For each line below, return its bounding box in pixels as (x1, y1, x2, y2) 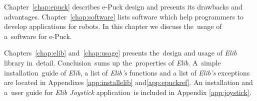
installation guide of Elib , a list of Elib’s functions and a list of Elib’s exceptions (4, 67, 250, 77)
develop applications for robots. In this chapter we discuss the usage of (4, 21, 222, 31)
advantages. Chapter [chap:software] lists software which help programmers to (4, 11, 244, 21)
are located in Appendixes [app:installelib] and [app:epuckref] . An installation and (4, 77, 253, 87)
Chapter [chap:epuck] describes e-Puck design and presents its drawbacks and (4, 1, 242, 11)
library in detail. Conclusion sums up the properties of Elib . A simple (4, 57, 221, 67)
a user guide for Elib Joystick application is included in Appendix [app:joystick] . (4, 86, 251, 97)
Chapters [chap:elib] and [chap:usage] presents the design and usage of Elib (4, 47, 237, 58)
